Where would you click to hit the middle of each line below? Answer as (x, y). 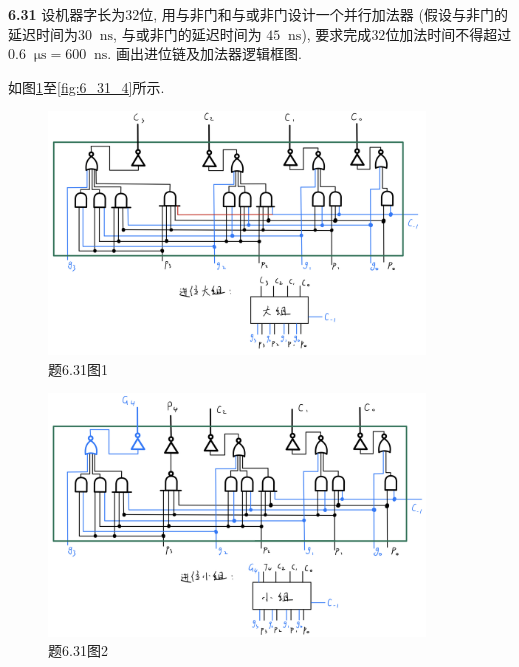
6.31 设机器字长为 (67, 14)
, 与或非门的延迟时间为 (187, 33)
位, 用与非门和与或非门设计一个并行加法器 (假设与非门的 (323, 14)
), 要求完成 (336, 33)
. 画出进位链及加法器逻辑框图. (204, 53)
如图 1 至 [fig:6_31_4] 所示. (86, 86)
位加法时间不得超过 (448, 33)
